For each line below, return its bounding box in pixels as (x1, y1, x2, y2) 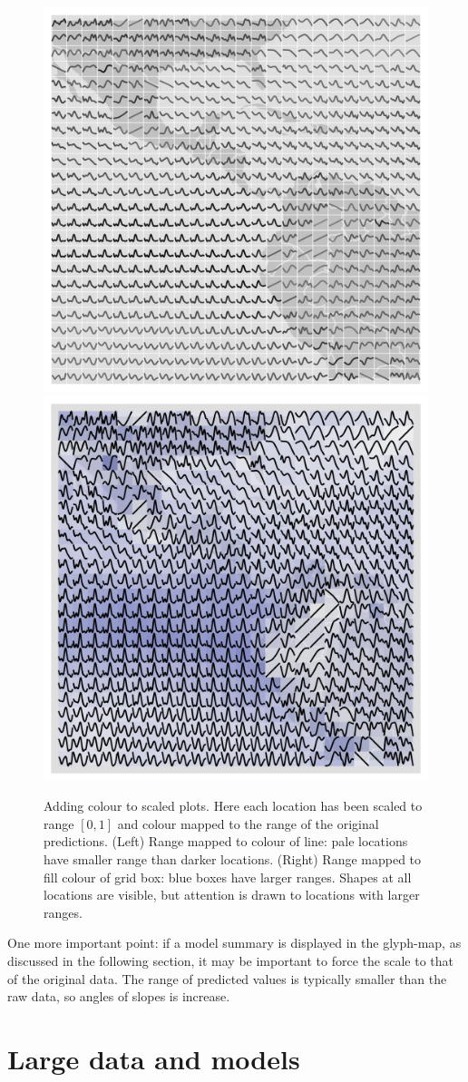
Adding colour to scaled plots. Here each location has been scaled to (44, 796, 423, 815)
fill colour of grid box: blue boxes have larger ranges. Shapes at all (44, 867, 412, 886)
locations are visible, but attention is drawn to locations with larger (44, 885, 420, 904)
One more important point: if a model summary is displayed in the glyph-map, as (7, 933, 462, 952)
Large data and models (7, 1039, 300, 1077)
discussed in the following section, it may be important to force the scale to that (7, 950, 453, 970)
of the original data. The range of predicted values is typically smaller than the (7, 969, 447, 988)
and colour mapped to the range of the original (117, 814, 379, 833)
